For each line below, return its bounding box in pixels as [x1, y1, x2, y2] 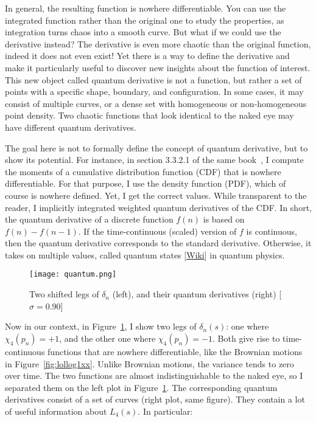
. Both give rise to [212, 331, 280, 344]
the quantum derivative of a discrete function [5, 213, 174, 226]
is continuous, [246, 224, 297, 237]
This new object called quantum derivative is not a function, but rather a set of [5, 73, 302, 86]
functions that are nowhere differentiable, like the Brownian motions [47, 345, 303, 358]
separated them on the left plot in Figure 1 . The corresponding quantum [5, 381, 278, 393]
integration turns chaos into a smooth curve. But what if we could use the [5, 26, 281, 38]
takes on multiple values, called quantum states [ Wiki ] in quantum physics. [5, 248, 285, 261]
